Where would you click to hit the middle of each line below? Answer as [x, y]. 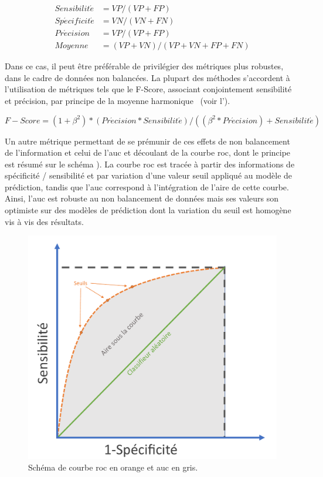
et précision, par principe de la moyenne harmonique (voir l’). [118, 100]
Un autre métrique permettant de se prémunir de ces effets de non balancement [147, 141]
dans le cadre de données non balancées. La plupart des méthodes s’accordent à [147, 77]
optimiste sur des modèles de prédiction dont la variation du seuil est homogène [148, 210]
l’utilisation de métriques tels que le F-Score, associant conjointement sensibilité [148, 89]
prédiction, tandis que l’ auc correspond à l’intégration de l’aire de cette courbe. [147, 187]
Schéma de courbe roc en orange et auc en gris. [113, 467]
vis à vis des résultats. [44, 221]
